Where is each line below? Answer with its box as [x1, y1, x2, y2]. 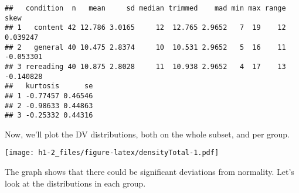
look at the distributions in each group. [5, 177, 146, 189]
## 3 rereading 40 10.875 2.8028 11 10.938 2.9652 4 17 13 [5, 62, 286, 71]
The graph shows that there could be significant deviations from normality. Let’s [5, 166, 294, 178]
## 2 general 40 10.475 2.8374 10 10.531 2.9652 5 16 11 [5, 43, 286, 51]
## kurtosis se [5, 82, 93, 91]
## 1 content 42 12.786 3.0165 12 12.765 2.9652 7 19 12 [5, 23, 286, 32]
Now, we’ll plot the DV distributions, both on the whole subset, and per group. [5, 127, 290, 140]
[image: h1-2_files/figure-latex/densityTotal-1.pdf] [5, 149, 219, 157]
